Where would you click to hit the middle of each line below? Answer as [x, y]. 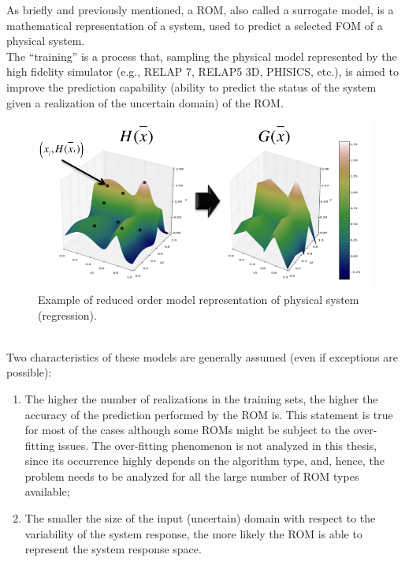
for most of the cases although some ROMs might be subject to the [187, 430]
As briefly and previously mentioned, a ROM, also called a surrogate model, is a [200, 9]
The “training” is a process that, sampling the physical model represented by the [202, 56]
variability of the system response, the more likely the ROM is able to [193, 533]
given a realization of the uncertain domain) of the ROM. [145, 102]
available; [47, 491]
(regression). [67, 315]
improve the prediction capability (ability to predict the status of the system [191, 86]
